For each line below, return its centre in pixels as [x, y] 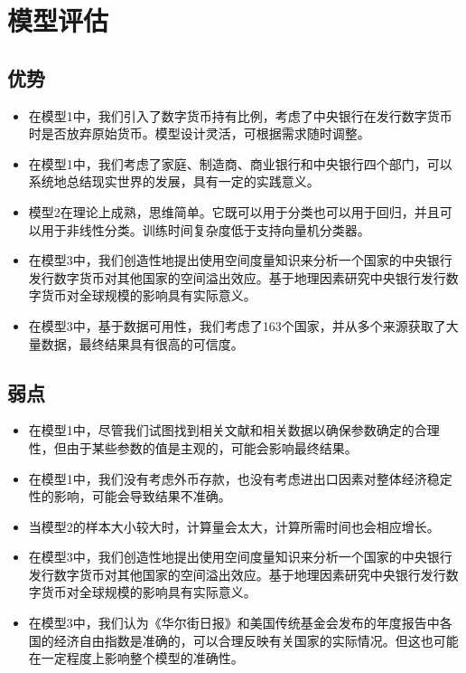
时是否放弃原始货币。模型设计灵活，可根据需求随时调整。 [199, 133]
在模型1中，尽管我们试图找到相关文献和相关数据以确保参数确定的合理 [234, 430]
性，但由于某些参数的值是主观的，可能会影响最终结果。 [193, 447]
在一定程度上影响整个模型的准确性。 [136, 658]
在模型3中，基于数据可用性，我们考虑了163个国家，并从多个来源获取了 [237, 325]
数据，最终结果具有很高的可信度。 [142, 343]
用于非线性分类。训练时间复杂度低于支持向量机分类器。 [205, 229]
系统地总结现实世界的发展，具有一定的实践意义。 [174, 181]
